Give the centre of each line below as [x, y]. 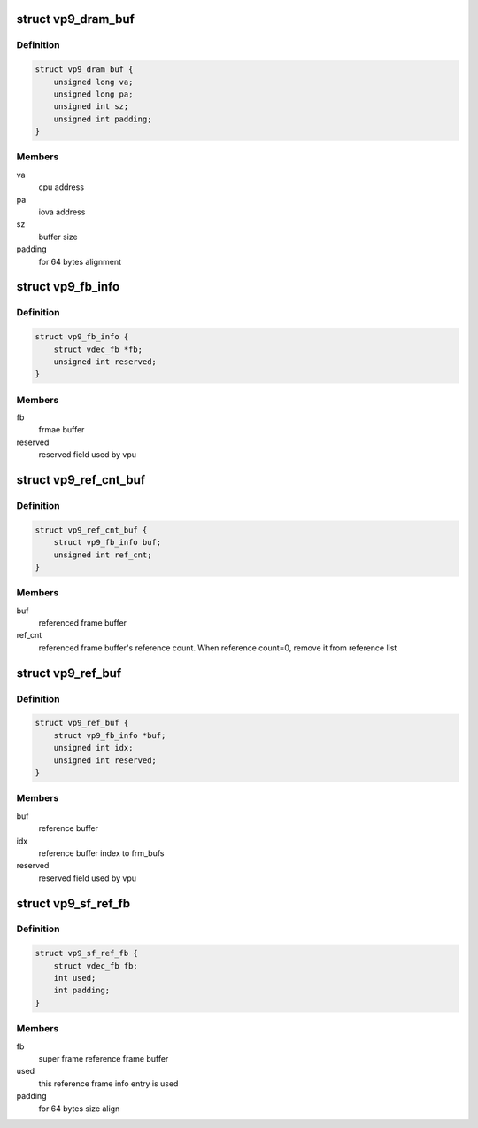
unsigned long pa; [93, 94]
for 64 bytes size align [79, 1109]
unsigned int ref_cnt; [103, 555]
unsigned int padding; [103, 119]
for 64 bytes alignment [80, 261]
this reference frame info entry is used [108, 1083]
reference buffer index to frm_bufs [101, 853]
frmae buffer [62, 430]
